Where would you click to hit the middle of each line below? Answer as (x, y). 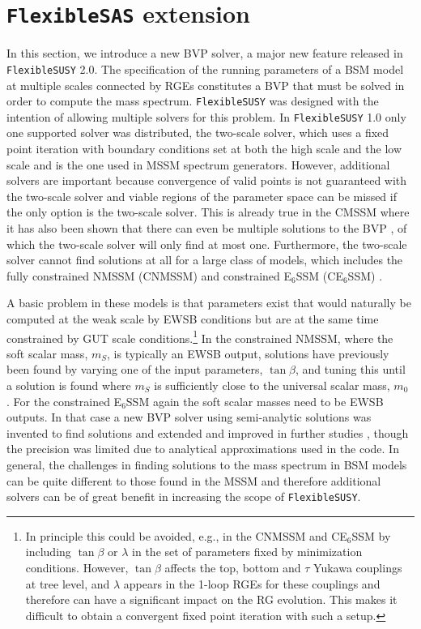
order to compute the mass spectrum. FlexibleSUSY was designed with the (193, 101)
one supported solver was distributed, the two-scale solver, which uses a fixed (198, 133)
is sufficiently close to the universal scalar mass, (272, 385)
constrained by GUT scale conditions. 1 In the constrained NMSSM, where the (200, 336)
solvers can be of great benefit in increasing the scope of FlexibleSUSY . (184, 496)
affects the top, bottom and (233, 567)
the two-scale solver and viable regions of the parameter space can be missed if (202, 196)
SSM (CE (319, 275)
